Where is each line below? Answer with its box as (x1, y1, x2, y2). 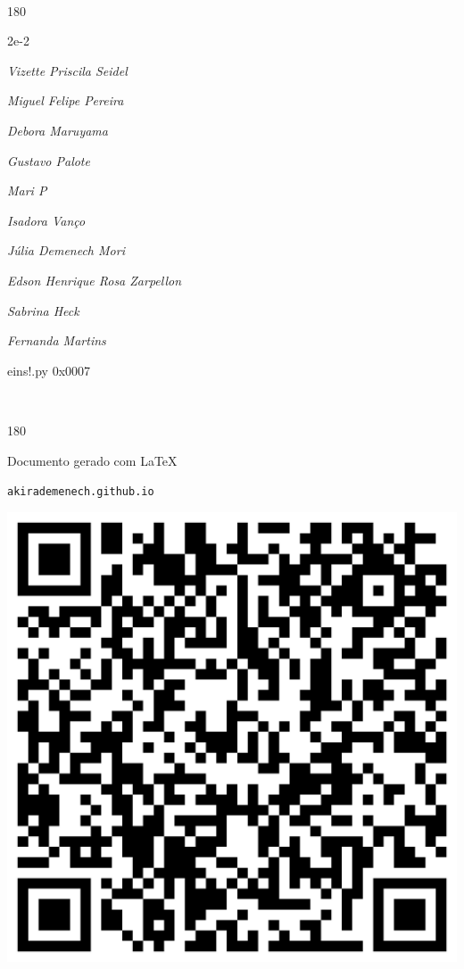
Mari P (7, 181, 47, 200)
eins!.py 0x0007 (7, 360, 91, 379)
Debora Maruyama (7, 120, 108, 139)
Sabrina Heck (7, 301, 79, 319)
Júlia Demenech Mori (7, 241, 125, 260)
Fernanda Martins (7, 331, 106, 350)
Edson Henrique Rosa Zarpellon (7, 270, 182, 289)
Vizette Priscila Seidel (7, 61, 128, 79)
